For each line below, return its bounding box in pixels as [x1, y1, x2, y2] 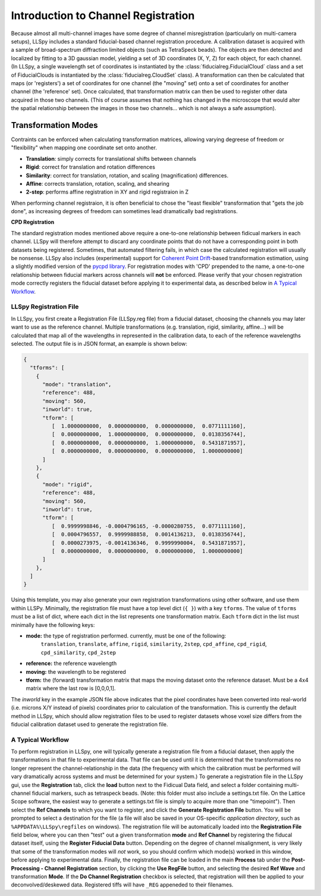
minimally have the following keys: [11, 621, 95, 628]
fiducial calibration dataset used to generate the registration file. [11, 720, 169, 728]
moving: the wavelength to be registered [26, 668, 126, 675]
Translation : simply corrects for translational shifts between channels [26, 155, 196, 162]
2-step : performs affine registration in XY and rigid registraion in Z [26, 188, 189, 196]
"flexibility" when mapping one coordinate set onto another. [11, 144, 158, 151]
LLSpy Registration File [11, 302, 79, 311]
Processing [11, 864, 40, 872]
